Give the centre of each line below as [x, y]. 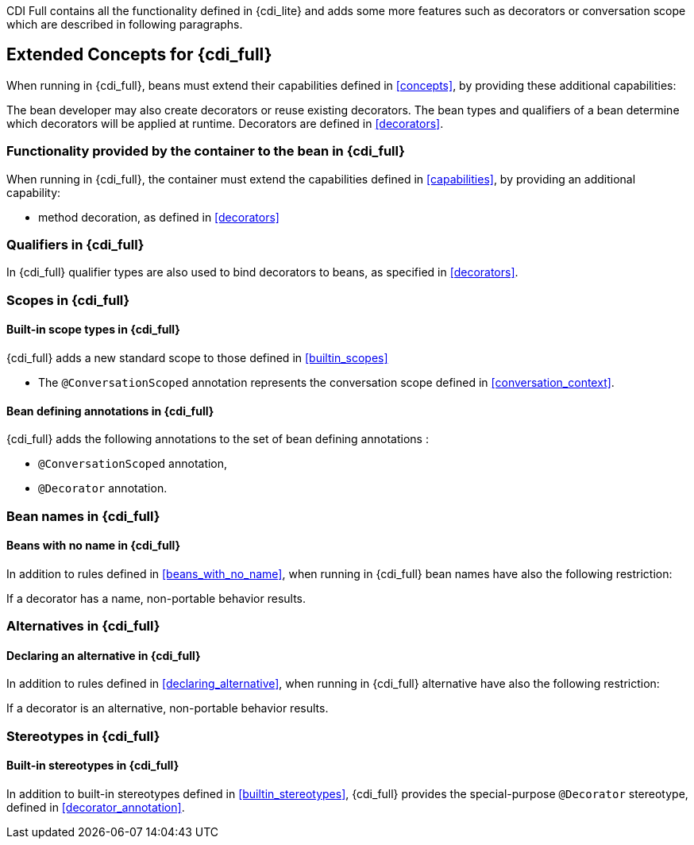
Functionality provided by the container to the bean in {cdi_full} [206, 151]
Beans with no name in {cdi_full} [94, 546]
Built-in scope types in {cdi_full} [93, 330]
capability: [34, 192]
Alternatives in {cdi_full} [83, 626]
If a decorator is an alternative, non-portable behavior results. [168, 708]
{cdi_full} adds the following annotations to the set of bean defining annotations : [218, 439]
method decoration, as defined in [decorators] [159, 217]
